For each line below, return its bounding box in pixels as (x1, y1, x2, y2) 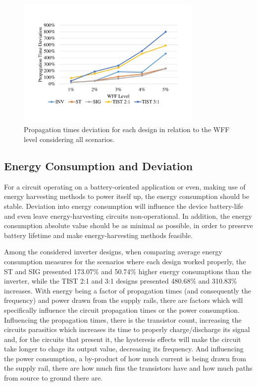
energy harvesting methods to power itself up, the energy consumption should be (4, 191, 250, 201)
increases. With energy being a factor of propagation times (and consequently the (4, 285, 252, 295)
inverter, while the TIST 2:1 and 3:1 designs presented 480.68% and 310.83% (4, 276, 237, 286)
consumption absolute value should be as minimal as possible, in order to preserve (4, 220, 253, 231)
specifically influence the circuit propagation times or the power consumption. (4, 304, 240, 315)
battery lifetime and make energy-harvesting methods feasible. (4, 230, 193, 240)
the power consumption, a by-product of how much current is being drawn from (4, 353, 246, 363)
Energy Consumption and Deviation (4, 158, 193, 173)
